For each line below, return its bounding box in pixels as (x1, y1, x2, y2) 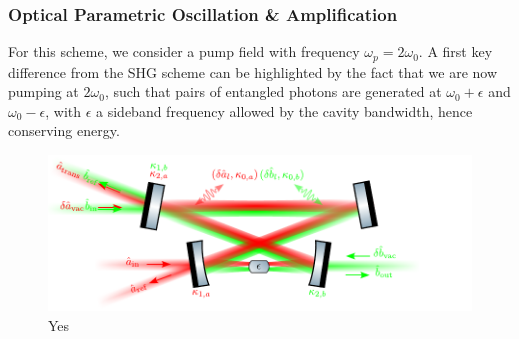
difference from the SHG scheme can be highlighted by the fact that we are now (8, 61, 498, 82)
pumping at (8, 81, 79, 102)
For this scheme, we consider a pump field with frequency (8, 41, 360, 62)
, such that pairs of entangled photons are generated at (104, 81, 442, 102)
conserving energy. (8, 120, 120, 141)
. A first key (418, 41, 493, 62)
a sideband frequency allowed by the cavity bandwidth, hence (96, 100, 473, 121)
